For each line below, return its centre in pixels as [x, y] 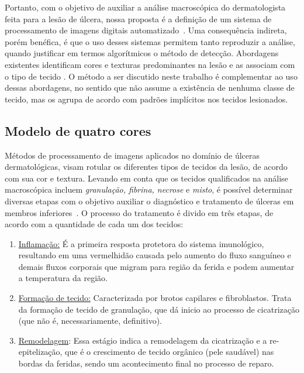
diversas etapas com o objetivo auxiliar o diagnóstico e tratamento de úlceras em [149, 201]
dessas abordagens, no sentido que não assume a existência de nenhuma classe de [150, 88]
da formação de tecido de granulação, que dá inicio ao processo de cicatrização [159, 309]
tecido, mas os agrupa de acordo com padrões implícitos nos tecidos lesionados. [146, 99]
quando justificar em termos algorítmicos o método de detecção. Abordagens [142, 53]
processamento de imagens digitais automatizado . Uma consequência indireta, [146, 30]
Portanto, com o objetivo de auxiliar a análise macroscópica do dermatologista [145, 7]
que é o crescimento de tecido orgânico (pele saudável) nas [170, 352]
